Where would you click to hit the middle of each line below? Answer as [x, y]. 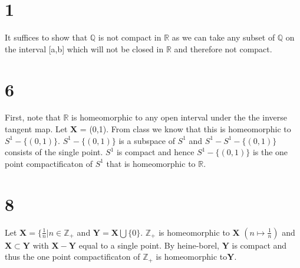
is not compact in [130, 37]
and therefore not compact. [223, 48]
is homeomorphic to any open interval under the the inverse [179, 117]
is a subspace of [147, 140]
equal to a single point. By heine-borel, [149, 245]
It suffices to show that [46, 37]
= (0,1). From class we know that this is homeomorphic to [185, 129]
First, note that [33, 117]
